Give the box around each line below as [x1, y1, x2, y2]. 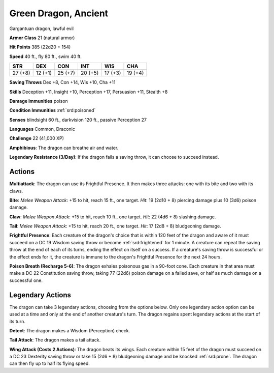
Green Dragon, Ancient [9, 8, 109, 19]
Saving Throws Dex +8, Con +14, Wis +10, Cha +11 [9, 79, 116, 85]
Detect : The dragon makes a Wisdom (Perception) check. [9, 327, 130, 333]
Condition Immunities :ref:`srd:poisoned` [9, 107, 96, 113]
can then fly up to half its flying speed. [9, 360, 90, 366]
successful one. [9, 277, 43, 283]
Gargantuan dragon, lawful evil [9, 25, 74, 32]
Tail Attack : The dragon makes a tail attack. [9, 337, 101, 343]
